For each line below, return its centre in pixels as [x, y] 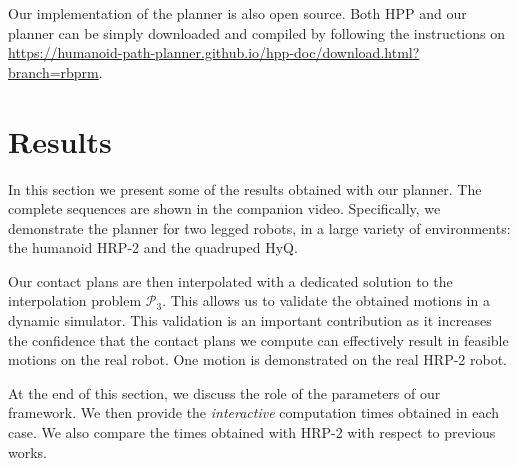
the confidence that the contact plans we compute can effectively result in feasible [258, 339]
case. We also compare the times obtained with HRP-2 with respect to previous [252, 432]
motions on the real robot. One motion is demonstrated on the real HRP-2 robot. [257, 359]
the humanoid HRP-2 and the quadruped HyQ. [153, 247]
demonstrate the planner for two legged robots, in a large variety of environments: [259, 227]
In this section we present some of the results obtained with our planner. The [245, 188]
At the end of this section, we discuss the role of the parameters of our [224, 392]
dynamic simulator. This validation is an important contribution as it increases [250, 320]
